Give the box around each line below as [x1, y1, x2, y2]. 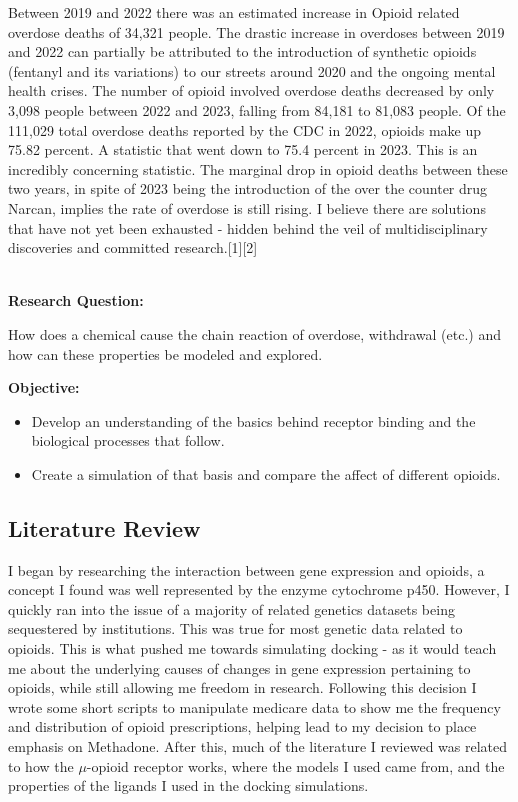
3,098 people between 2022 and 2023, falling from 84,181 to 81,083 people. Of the [8, 99, 506, 120]
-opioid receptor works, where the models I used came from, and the [86, 755, 505, 776]
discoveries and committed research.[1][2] [8, 237, 258, 258]
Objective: [8, 377, 80, 398]
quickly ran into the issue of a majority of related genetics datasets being [8, 598, 455, 619]
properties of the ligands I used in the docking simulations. [8, 775, 369, 796]
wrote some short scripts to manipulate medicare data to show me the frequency [8, 696, 501, 717]
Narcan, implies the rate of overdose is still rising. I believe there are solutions [8, 197, 486, 218]
